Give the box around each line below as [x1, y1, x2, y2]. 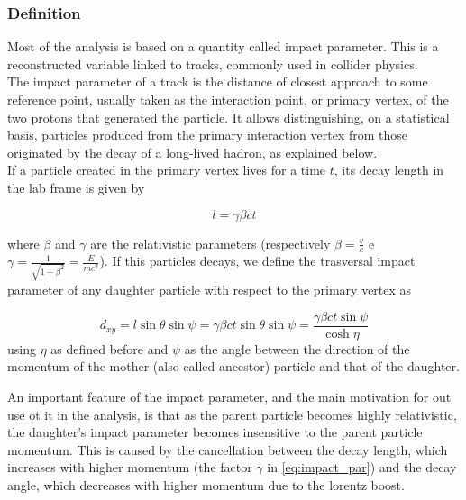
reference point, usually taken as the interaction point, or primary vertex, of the [7, 90, 449, 108]
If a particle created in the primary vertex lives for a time [7, 160, 326, 179]
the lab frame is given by [7, 177, 145, 196]
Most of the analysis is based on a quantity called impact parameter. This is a [7, 37, 439, 56]
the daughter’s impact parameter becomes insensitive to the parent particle [7, 423, 423, 441]
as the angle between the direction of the [184, 339, 410, 358]
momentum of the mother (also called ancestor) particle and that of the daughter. [7, 357, 460, 376]
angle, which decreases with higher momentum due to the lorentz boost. [7, 475, 405, 494]
